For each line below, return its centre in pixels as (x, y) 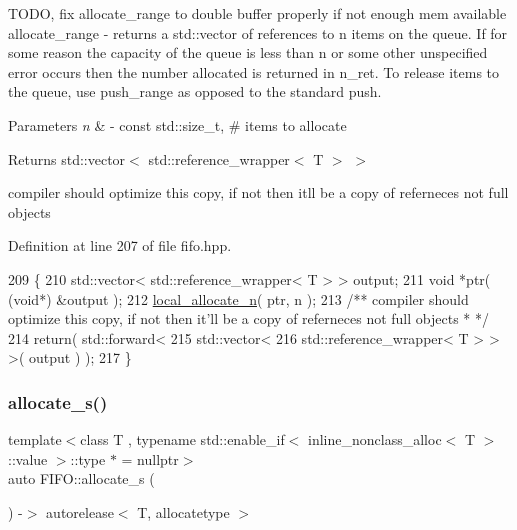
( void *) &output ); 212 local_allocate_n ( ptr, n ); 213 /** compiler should (238, 298)
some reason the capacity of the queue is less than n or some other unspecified (248, 52)
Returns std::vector (67, 158)
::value (28, 458)
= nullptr (150, 458)
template (35, 439)
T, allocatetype (183, 511)
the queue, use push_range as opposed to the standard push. (195, 91)
